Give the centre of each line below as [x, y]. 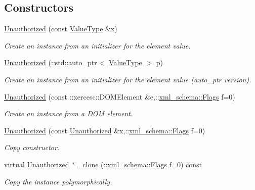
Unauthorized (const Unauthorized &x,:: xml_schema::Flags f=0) [105, 130]
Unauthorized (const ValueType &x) [61, 29]
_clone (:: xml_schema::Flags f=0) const [140, 164]
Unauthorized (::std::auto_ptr [51, 62]
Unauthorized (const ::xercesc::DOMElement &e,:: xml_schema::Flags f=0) [120, 96]
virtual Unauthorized [37, 164]
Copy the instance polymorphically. [58, 181]
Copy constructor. [32, 147]
